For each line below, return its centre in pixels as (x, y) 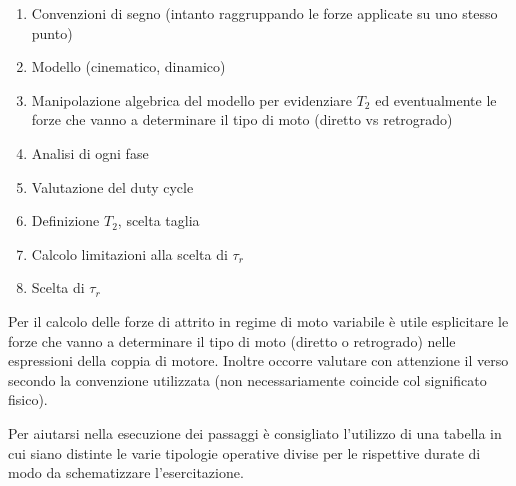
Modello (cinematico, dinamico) (128, 66)
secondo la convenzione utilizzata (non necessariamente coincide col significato (247, 379)
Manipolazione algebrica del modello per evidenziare (191, 99)
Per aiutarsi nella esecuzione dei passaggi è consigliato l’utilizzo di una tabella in (255, 432)
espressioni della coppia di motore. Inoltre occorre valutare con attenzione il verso (258, 360)
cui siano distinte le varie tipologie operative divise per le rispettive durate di (244, 452)
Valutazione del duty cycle (112, 186)
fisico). (28, 399)
